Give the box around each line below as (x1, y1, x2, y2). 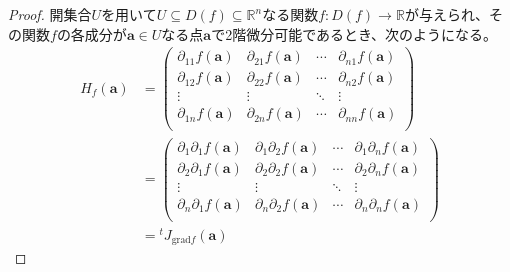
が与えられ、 (404, 4, 490, 24)
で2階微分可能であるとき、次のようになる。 (211, 23, 498, 44)
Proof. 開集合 (8, 4, 92, 24)
